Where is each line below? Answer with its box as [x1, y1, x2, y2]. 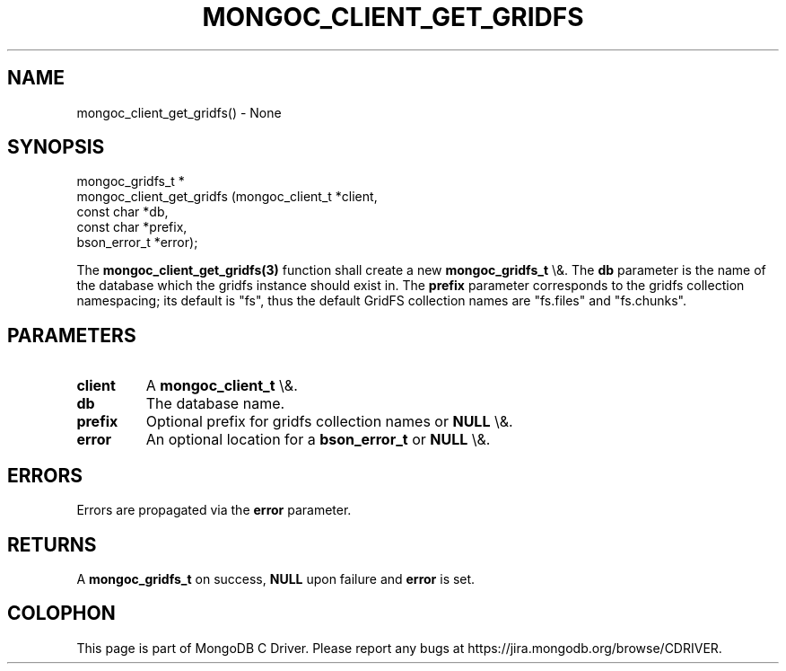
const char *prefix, [76, 219, 188, 235]
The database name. [145, 394, 285, 413]
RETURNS [7, 533, 97, 556]
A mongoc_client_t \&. [145, 376, 298, 395]
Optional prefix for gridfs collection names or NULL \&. [145, 412, 513, 431]
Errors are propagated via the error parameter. [76, 502, 352, 518]
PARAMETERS [7, 323, 136, 347]
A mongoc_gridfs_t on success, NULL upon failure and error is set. [76, 570, 476, 587]
